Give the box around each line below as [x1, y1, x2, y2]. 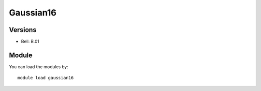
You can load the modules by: [9, 63, 69, 70]
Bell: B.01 [21, 39, 40, 45]
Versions [9, 26, 37, 34]
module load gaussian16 [17, 75, 74, 81]
